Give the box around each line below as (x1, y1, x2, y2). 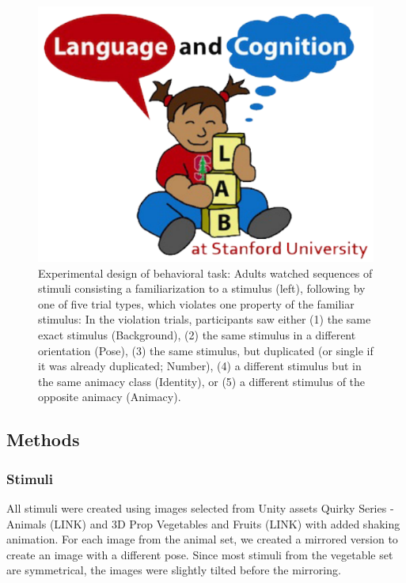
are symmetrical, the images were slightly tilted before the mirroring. (6, 562, 341, 578)
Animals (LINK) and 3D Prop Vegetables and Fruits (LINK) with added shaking (6, 515, 400, 532)
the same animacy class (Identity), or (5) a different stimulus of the (38, 373, 366, 389)
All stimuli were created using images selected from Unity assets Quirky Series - (6, 499, 394, 516)
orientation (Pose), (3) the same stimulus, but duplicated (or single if (38, 342, 374, 358)
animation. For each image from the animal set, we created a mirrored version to (6, 531, 398, 547)
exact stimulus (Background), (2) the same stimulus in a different (38, 327, 356, 343)
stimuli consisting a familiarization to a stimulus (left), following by (38, 280, 366, 297)
